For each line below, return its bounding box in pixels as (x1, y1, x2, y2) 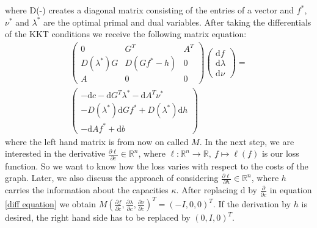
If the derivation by (218, 198, 291, 210)
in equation (269, 183, 312, 196)
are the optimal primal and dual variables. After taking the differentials (43, 15, 312, 28)
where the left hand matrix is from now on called (5, 135, 189, 148)
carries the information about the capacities (5, 183, 169, 196)
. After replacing (176, 183, 238, 196)
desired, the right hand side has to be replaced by (5, 211, 191, 224)
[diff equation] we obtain (5, 198, 96, 210)
